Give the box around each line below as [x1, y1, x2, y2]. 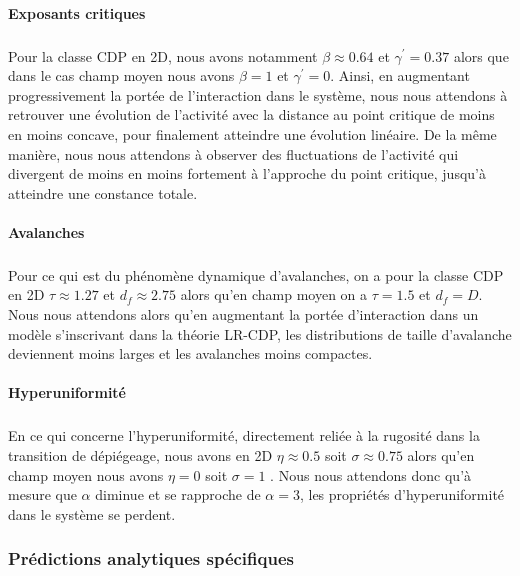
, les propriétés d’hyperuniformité [299, 484, 505, 505]
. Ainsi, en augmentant [330, 65, 470, 86]
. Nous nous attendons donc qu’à [270, 464, 472, 485]
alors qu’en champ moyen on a [180, 284, 368, 305]
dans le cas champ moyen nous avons [8, 65, 235, 86]
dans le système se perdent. [8, 503, 176, 524]
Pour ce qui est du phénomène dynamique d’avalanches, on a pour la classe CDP [8, 264, 504, 285]
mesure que [8, 484, 77, 505]
